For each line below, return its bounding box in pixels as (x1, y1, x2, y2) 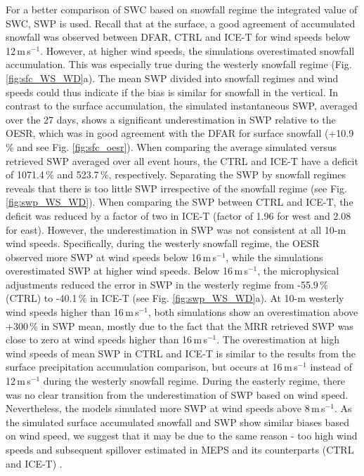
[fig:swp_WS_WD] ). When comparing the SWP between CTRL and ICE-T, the (6, 194, 353, 209)
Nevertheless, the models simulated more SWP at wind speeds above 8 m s (6, 401, 325, 416)
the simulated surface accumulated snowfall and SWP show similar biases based (6, 414, 349, 429)
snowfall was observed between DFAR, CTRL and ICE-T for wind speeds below (6, 29, 351, 44)
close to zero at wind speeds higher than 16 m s (6, 332, 207, 347)
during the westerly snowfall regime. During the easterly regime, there (43, 373, 346, 388)
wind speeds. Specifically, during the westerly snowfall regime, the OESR (6, 236, 320, 251)
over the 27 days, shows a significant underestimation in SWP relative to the (6, 112, 336, 126)
